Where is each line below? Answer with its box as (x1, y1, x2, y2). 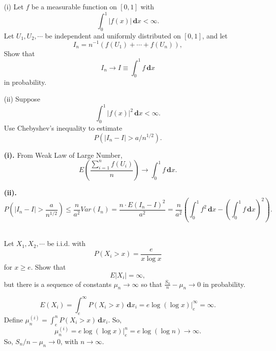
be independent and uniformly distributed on (45, 30, 181, 40)
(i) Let (4, 1, 24, 11)
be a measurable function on (31, 1, 117, 11)
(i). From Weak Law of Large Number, (4, 149, 123, 160)
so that (141, 279, 162, 289)
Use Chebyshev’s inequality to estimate (4, 122, 123, 133)
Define (4, 314, 23, 324)
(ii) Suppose (4, 94, 40, 104)
